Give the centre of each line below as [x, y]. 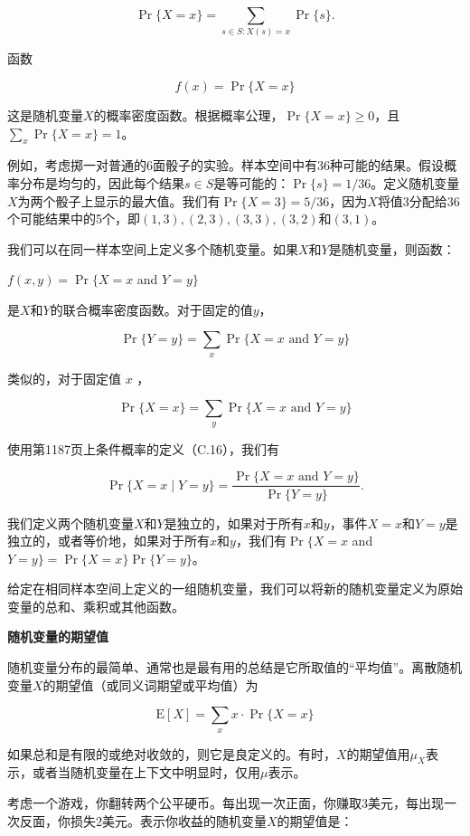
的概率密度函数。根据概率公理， [188, 114]
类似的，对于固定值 [64, 378]
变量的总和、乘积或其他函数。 [96, 606]
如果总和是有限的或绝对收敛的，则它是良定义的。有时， [172, 753]
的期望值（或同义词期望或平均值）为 [150, 684]
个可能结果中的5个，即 [74, 218]
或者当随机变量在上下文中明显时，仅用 [146, 772]
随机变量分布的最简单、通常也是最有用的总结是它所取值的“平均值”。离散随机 [235, 667]
